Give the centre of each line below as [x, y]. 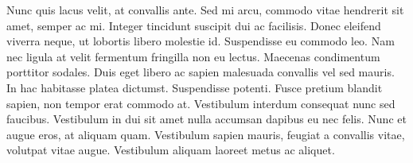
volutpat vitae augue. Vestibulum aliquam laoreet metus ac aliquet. [171, 150]
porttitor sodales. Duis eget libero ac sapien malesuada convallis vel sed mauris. [201, 72]
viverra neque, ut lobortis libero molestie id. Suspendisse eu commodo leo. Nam [201, 41]
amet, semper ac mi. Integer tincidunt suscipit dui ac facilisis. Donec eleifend [194, 25]
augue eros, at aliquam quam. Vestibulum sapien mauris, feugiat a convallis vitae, [206, 134]
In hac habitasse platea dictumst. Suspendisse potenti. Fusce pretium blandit [195, 87]
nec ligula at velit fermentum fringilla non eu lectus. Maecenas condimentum [193, 56]
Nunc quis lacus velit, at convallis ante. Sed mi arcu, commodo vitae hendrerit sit [205, 10]
